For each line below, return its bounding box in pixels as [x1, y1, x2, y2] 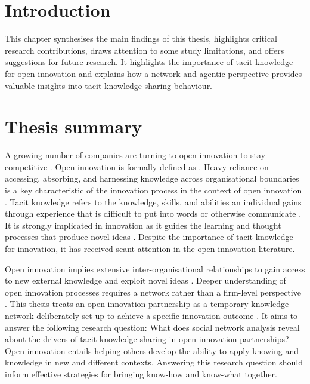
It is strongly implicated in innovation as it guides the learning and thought [5, 219, 281, 231]
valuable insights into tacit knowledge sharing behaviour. [5, 79, 213, 91]
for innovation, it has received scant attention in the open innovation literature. [5, 242, 295, 254]
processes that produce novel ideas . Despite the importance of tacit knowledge [5, 231, 293, 243]
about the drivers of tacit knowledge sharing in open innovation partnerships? [5, 333, 289, 345]
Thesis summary [5, 114, 142, 139]
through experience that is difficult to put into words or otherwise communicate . [5, 207, 302, 220]
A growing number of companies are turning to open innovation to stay [5, 149, 266, 161]
